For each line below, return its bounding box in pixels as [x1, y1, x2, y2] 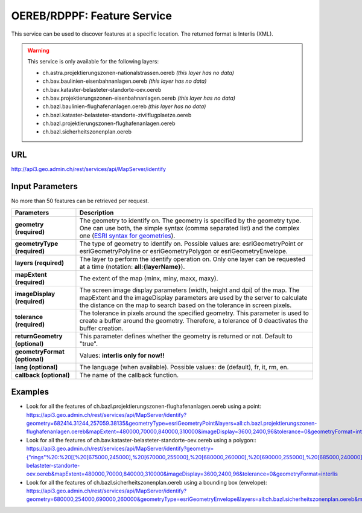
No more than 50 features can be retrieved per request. [11, 197, 149, 205]
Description [79, 208, 114, 217]
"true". [79, 339, 98, 347]
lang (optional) [14, 363, 58, 371]
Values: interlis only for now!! [79, 351, 165, 360]
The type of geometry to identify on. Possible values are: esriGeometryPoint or [79, 239, 303, 248]
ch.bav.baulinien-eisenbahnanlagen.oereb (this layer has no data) [42, 77, 207, 85]
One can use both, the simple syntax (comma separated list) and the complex [79, 224, 300, 232]
